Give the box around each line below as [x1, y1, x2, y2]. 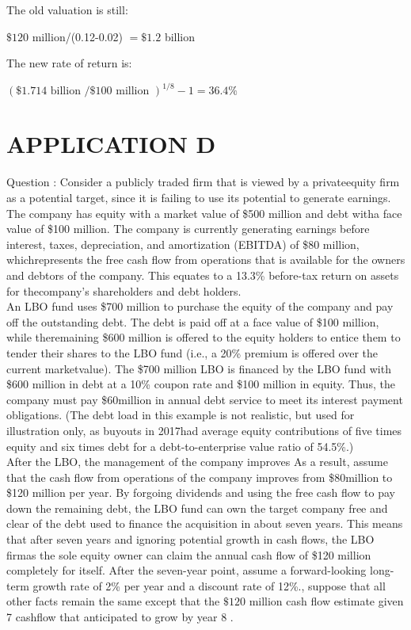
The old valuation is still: [6, 2, 128, 17]
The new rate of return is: [6, 55, 132, 71]
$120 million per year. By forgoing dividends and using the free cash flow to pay [6, 484, 395, 501]
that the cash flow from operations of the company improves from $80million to [6, 468, 393, 485]
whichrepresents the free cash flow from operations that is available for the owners [6, 251, 405, 268]
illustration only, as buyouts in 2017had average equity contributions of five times [6, 422, 402, 438]
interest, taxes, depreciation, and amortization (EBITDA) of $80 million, [6, 235, 360, 252]
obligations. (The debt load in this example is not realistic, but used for [6, 407, 355, 423]
